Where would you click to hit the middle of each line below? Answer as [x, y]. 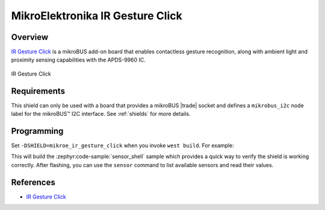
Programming [37, 131]
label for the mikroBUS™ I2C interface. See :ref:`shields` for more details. [101, 114]
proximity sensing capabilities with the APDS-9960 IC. [78, 60]
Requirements [38, 91]
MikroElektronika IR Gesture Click [97, 16]
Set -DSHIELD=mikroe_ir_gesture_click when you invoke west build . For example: [122, 145]
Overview [30, 37]
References [33, 182]
